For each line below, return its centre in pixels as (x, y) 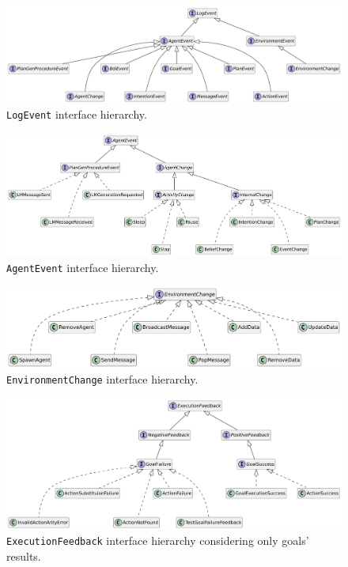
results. (24, 556)
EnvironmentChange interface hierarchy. (102, 379)
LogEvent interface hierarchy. (77, 114)
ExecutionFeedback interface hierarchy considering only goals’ (158, 541)
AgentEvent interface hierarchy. (83, 267)
